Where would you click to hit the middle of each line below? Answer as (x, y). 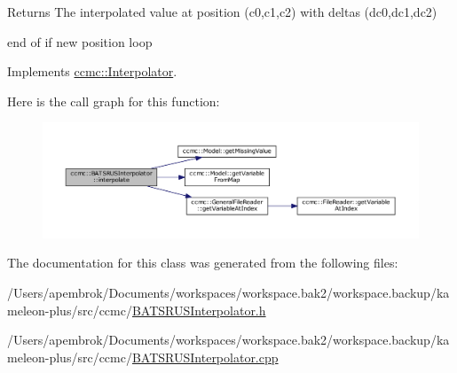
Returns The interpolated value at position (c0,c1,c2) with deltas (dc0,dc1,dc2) (222, 12)
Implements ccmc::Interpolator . (92, 71)
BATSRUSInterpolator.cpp (205, 357)
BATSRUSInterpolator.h (199, 310)
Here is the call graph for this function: (114, 101)
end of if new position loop (80, 41)
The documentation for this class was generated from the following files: (203, 263)
